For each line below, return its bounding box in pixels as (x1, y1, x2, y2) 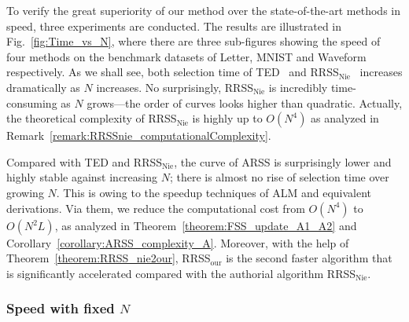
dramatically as (6, 79, 80, 95)
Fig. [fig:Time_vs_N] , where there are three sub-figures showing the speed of (6, 33, 381, 49)
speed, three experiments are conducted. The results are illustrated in (6, 17, 342, 34)
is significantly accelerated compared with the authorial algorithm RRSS (6, 265, 356, 281)
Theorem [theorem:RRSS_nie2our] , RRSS (6, 250, 211, 266)
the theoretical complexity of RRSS (6, 110, 177, 126)
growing (6, 184, 44, 200)
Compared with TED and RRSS (6, 153, 163, 170)
